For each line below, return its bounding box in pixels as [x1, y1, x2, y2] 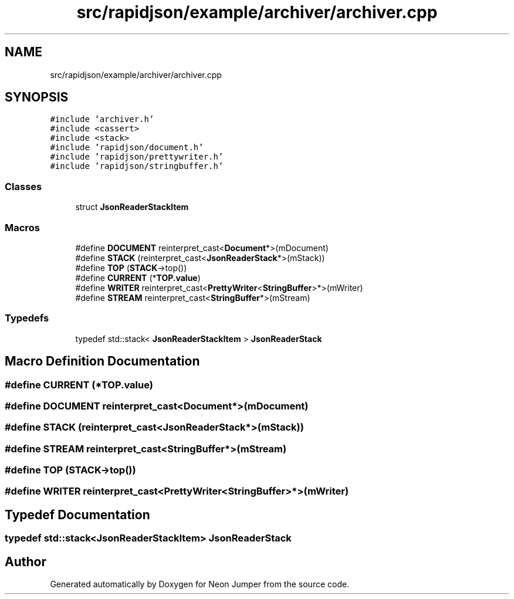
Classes [5, 180, 42, 192]
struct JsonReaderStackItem [75, 202, 189, 212]
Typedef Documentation [5, 507, 150, 522]
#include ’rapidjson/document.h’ [50, 143, 204, 153]
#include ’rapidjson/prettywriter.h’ [50, 152, 224, 162]
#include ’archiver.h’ [50, 114, 154, 124]
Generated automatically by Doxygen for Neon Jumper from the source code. [50, 579, 350, 590]
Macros [5, 221, 40, 233]
